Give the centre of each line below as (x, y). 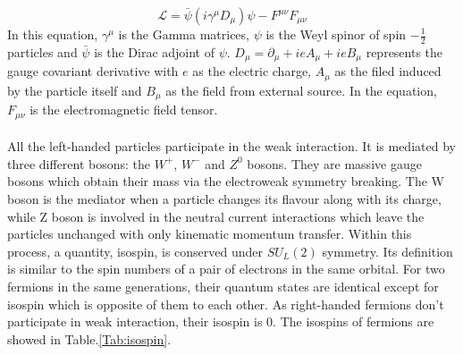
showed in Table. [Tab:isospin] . (89, 338)
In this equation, (53, 34)
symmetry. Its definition (387, 251)
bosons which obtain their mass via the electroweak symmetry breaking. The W (226, 181)
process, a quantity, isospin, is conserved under (135, 251)
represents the (404, 51)
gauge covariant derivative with (93, 71)
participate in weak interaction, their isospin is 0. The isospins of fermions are (221, 321)
